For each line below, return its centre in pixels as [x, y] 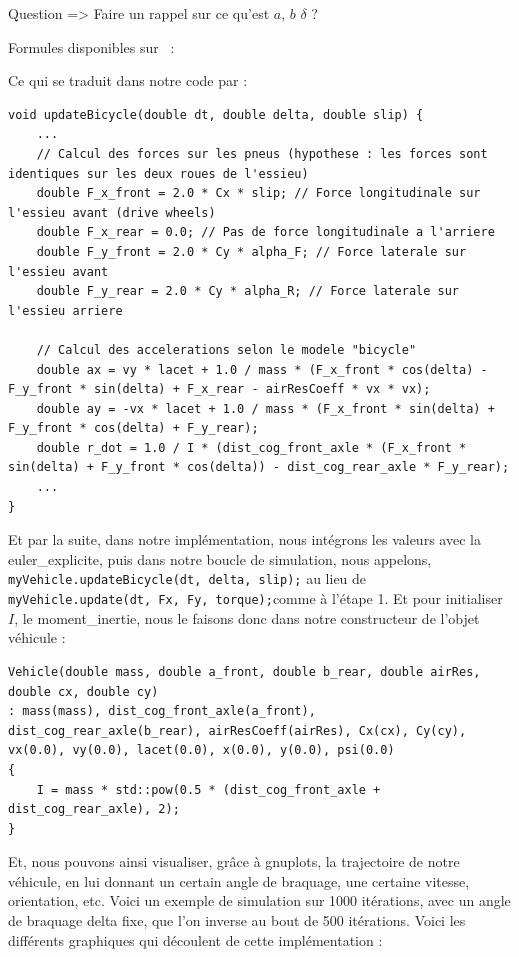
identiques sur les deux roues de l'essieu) [158, 173]
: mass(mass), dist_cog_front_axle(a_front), [162, 711]
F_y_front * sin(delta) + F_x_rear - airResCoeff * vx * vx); [219, 389]
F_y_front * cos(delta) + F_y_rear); [133, 428]
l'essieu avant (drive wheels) [112, 212]
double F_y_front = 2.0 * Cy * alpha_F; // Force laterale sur [251, 251]
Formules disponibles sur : [91, 46]
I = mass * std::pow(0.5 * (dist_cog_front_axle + [208, 789]
